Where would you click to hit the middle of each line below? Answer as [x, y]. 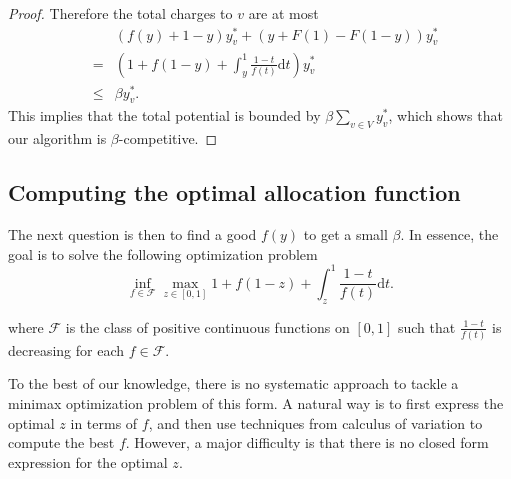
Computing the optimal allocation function [234, 192]
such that [426, 326]
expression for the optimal [88, 461]
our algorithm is [57, 138]
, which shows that [445, 115]
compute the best [61, 442]
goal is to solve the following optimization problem [163, 253]
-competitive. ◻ [168, 138]
